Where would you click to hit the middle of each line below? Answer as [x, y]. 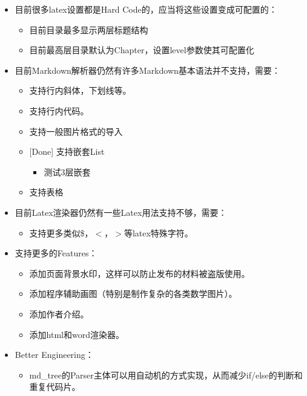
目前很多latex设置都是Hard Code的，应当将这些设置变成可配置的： [146, 9]
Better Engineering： [54, 355]
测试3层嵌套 [67, 171]
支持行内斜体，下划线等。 [80, 90]
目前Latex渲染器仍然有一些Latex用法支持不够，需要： [121, 212]
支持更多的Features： [56, 253]
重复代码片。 [55, 387]
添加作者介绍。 [59, 313]
